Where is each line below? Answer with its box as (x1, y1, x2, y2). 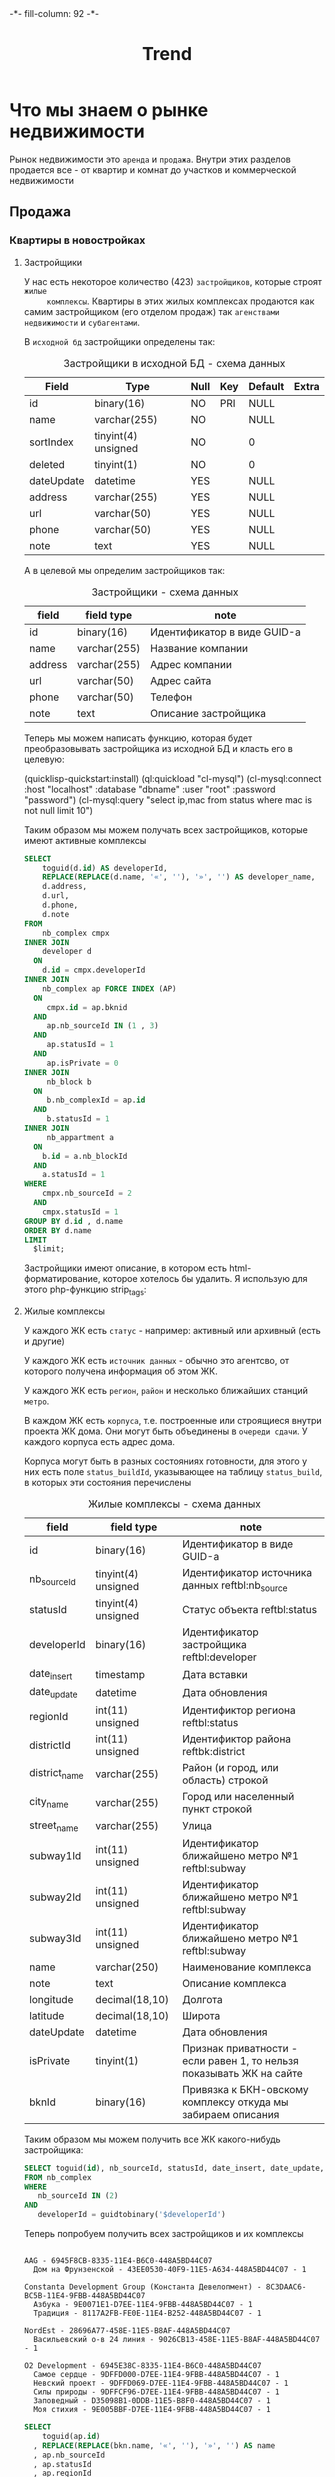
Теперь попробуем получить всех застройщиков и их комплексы (23, 2228, 304, 2240)
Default (248, 379, 285, 393)
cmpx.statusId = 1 (42, 1207, 119, 1217)
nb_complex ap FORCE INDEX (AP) (42, 983, 177, 994)
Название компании (150, 641, 249, 655)
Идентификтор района (182, 1732, 292, 1746)
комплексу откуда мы (182, 2095, 289, 2109)
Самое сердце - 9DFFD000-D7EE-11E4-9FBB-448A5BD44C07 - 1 (33, 2370, 280, 2380)
